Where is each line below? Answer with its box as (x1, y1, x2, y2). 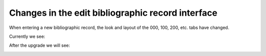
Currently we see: (9, 33, 45, 39)
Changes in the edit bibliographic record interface (9, 7, 218, 18)
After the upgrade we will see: (9, 42, 70, 49)
